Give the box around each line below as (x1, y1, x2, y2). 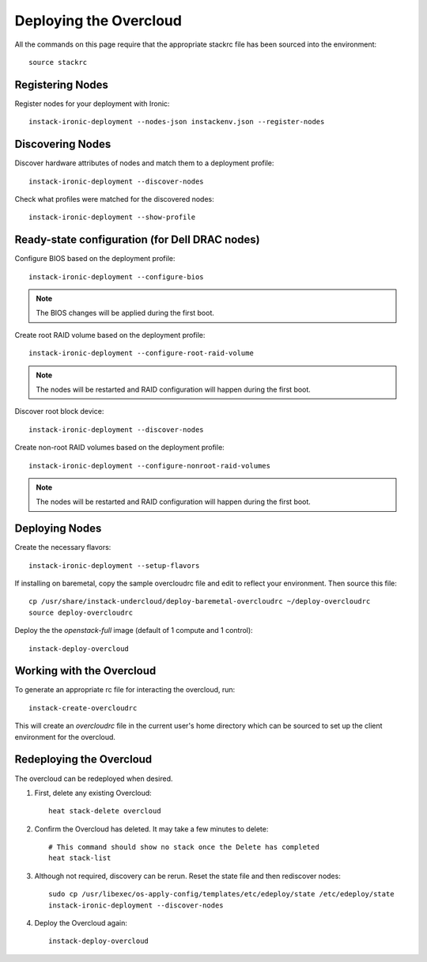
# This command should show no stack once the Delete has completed (48, 843, 319, 852)
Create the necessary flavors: (14, 543, 111, 552)
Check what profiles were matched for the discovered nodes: (14, 194, 214, 203)
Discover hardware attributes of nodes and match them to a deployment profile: (14, 158, 274, 168)
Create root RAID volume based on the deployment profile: (14, 330, 206, 339)
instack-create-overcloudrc (28, 703, 138, 712)
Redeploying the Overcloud (14, 752, 153, 767)
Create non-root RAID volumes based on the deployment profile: (14, 443, 225, 453)
